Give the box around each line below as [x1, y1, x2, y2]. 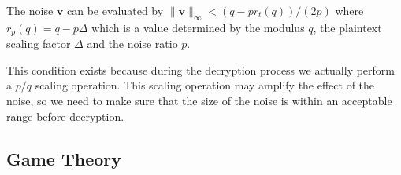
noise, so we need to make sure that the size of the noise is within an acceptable [6, 93, 392, 109]
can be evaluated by [67, 2, 164, 18]
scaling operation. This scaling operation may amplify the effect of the [35, 77, 375, 93]
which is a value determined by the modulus [91, 19, 305, 35]
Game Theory [6, 146, 122, 170]
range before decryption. [6, 108, 124, 124]
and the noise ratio [87, 35, 178, 52]
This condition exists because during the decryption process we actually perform [6, 61, 395, 78]
